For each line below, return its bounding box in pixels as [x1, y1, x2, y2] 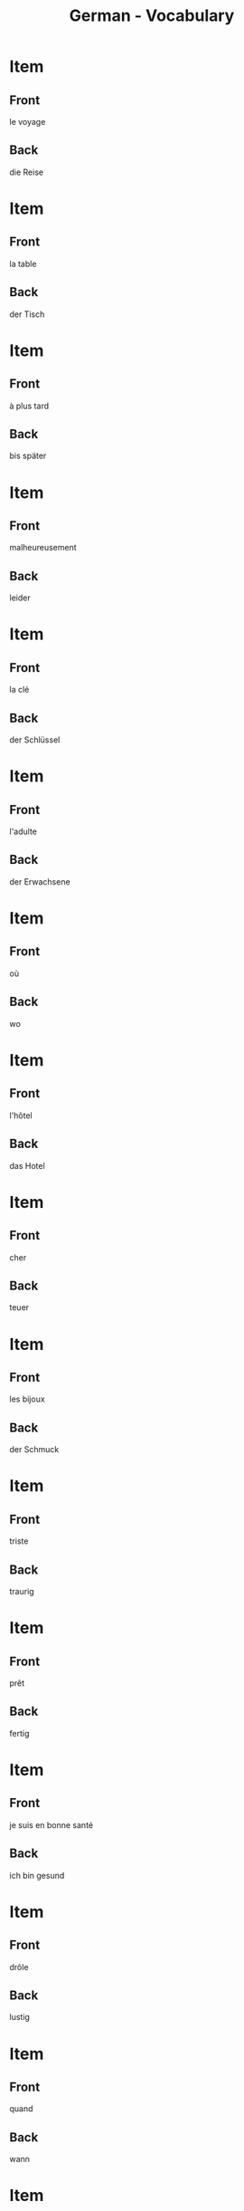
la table [9, 258, 37, 269]
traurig [9, 1585, 34, 1596]
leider [9, 592, 31, 603]
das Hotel [9, 1160, 45, 1171]
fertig [9, 1728, 30, 1738]
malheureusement [9, 542, 77, 553]
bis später [9, 450, 47, 462]
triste [9, 1536, 29, 1546]
